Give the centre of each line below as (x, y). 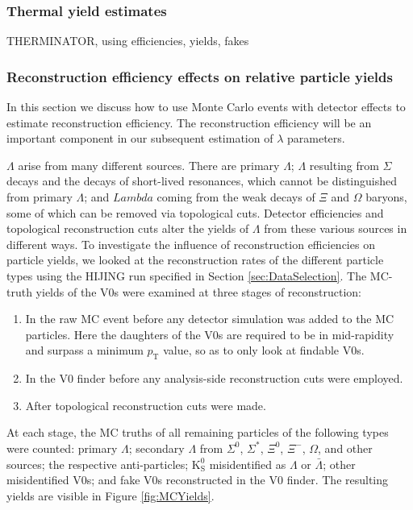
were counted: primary (62, 448)
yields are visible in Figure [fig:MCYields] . (111, 495)
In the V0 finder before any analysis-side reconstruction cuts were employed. (214, 378)
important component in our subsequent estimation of (140, 138)
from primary (40, 197)
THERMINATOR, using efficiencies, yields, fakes (128, 41)
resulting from (344, 165)
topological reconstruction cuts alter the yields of (128, 228)
